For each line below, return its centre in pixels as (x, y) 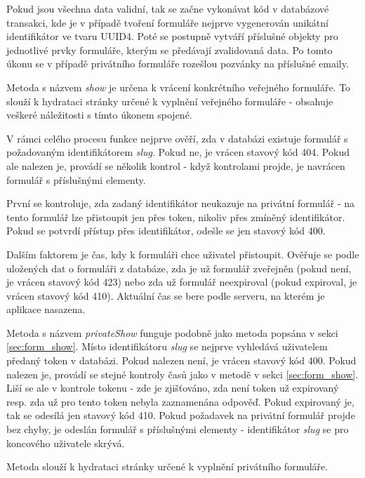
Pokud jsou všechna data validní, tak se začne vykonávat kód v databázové (168, 8)
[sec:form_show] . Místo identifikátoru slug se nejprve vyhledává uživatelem (167, 346)
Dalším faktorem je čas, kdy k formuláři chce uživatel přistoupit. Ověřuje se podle (183, 254)
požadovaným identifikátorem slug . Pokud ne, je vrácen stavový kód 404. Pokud (178, 152)
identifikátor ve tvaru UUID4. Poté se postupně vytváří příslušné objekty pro (172, 36)
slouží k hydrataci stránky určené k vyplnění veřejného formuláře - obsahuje (170, 101)
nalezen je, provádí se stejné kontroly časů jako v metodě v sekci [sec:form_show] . (182, 374)
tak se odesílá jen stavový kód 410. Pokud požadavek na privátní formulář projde (181, 415)
